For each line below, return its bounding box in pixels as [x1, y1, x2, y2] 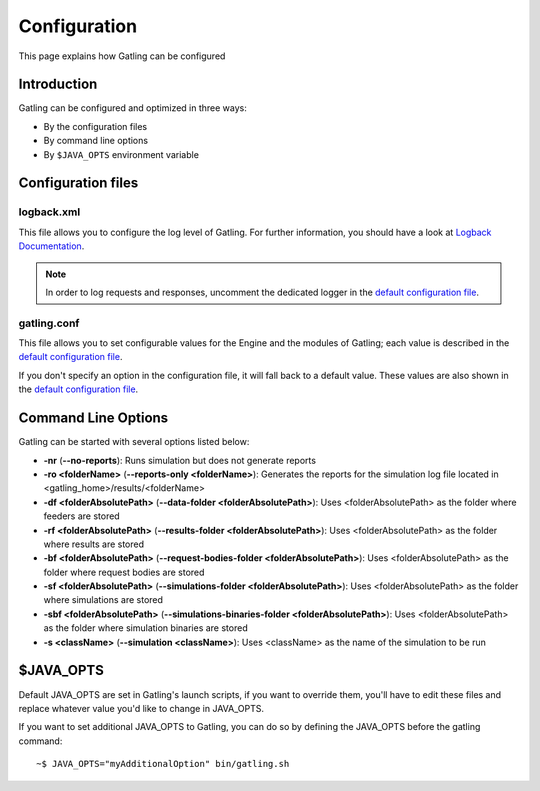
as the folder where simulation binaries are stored [43, 622, 249, 634]
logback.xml [18, 205, 81, 219]
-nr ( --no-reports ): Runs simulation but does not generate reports [43, 454, 317, 466]
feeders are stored [43, 510, 120, 522]
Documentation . [18, 240, 85, 252]
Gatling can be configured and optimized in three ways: [18, 102, 247, 114]
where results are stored [43, 538, 145, 550]
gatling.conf [18, 316, 80, 330]
